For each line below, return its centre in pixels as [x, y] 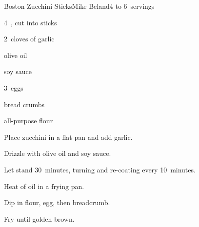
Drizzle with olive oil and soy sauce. [58, 153]
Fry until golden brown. [39, 218]
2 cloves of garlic [29, 39]
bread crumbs [24, 104]
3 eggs [14, 87]
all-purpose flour [29, 121]
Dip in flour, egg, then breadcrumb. [57, 202]
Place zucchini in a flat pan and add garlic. [68, 137]
